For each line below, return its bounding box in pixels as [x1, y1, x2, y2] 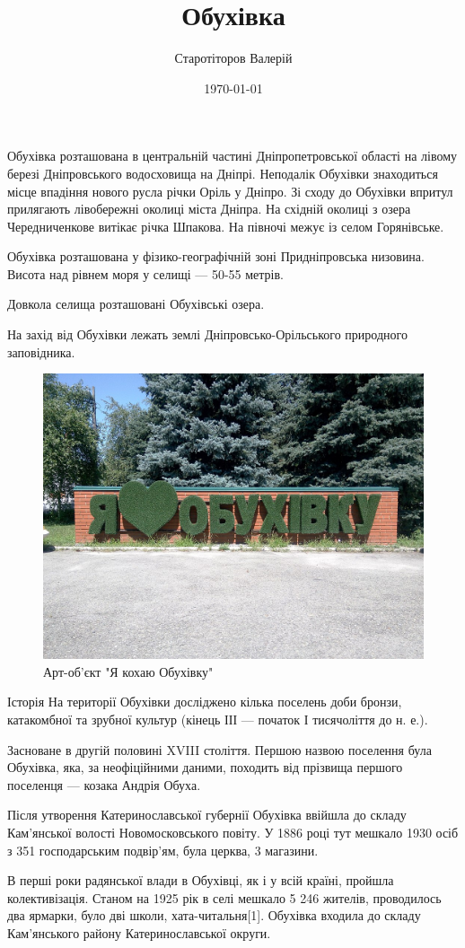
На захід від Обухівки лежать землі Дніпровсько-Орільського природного [7, 325, 408, 344]
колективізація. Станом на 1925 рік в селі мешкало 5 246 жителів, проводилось [7, 888, 442, 907]
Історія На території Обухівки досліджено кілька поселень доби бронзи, [7, 692, 402, 711]
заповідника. [7, 342, 75, 361]
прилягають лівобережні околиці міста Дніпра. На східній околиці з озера [7, 199, 411, 218]
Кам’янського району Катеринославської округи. [7, 923, 271, 942]
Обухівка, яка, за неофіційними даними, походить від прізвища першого [7, 758, 403, 777]
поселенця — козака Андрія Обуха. [7, 775, 201, 794]
